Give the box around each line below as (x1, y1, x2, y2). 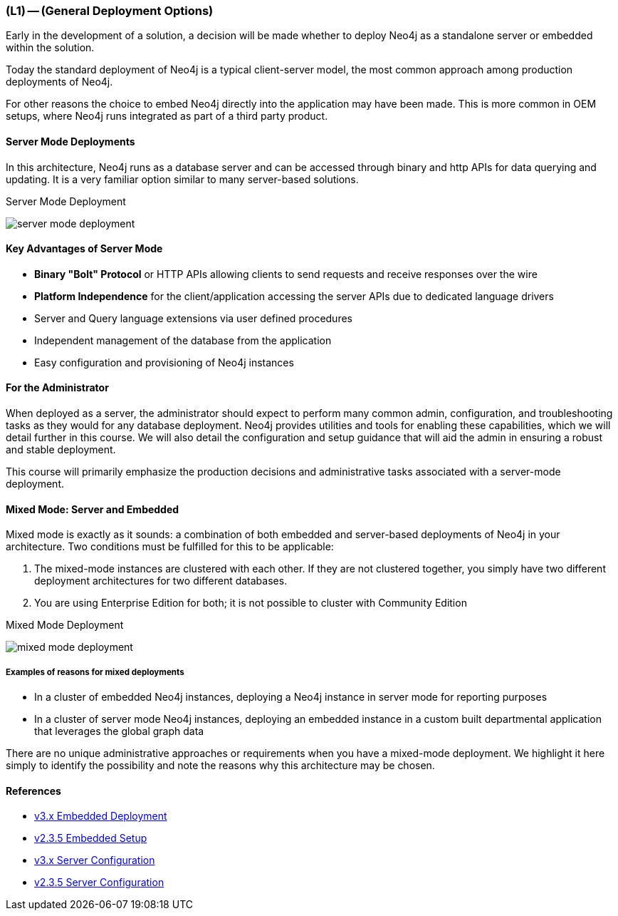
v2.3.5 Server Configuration (34, 876, 164, 889)
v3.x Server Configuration (34, 854, 155, 867)
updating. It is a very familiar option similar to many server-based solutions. (6, 173, 359, 185)
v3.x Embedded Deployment (34, 810, 167, 823)
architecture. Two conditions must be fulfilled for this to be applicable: (6, 540, 334, 553)
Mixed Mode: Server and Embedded (6, 503, 179, 515)
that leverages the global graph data (34, 725, 204, 738)
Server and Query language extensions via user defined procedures (34, 312, 352, 324)
